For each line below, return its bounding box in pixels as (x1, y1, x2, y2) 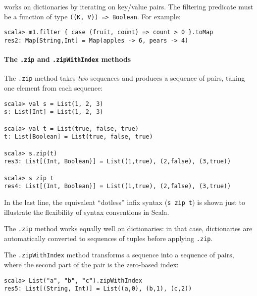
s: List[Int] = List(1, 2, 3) (4, 108, 103, 116)
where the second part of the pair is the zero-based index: (4, 259, 179, 270)
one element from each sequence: (4, 83, 103, 93)
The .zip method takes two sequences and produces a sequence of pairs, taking (4, 73, 245, 83)
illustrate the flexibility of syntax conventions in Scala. (4, 206, 169, 217)
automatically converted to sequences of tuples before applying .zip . (4, 233, 213, 243)
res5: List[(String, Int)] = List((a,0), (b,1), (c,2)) (4, 285, 192, 293)
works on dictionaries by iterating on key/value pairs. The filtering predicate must (4, 1, 254, 11)
